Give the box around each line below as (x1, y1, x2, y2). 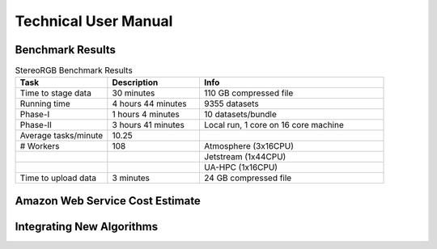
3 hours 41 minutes (112, 120, 185, 131)
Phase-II (19, 120, 53, 131)
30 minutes (112, 87, 155, 99)
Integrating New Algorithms (15, 219, 159, 234)
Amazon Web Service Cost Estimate (15, 194, 202, 208)
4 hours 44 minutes (112, 98, 187, 109)
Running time (19, 98, 70, 109)
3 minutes (112, 172, 150, 184)
